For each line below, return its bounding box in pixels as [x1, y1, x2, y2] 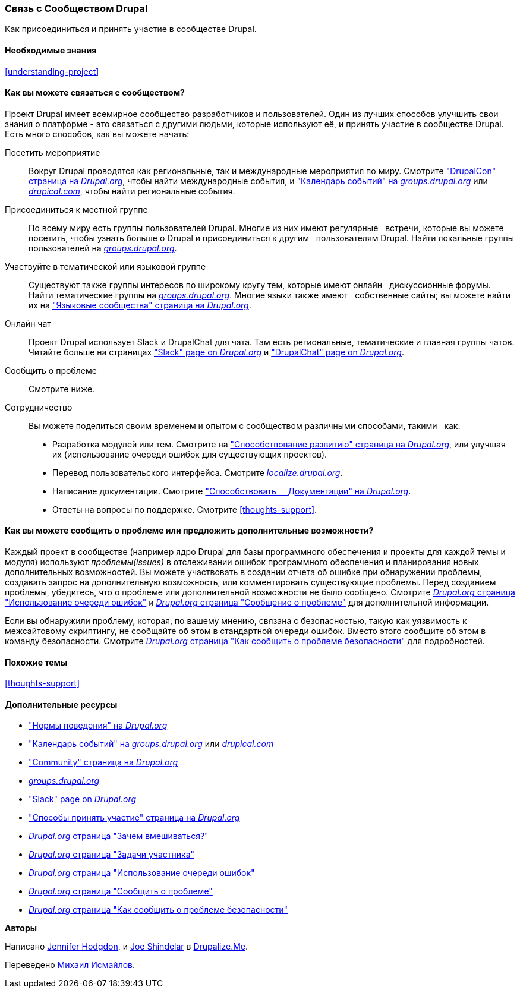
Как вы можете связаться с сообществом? [5, 87, 185, 98]
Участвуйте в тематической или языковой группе [5, 261, 206, 272]
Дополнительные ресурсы [5, 699, 118, 710]
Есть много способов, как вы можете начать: [5, 128, 190, 139]
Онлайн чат [5, 318, 51, 329]
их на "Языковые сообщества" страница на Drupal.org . [29, 300, 251, 310]
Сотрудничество [5, 402, 73, 412]
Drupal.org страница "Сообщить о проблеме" [29, 886, 213, 897]
